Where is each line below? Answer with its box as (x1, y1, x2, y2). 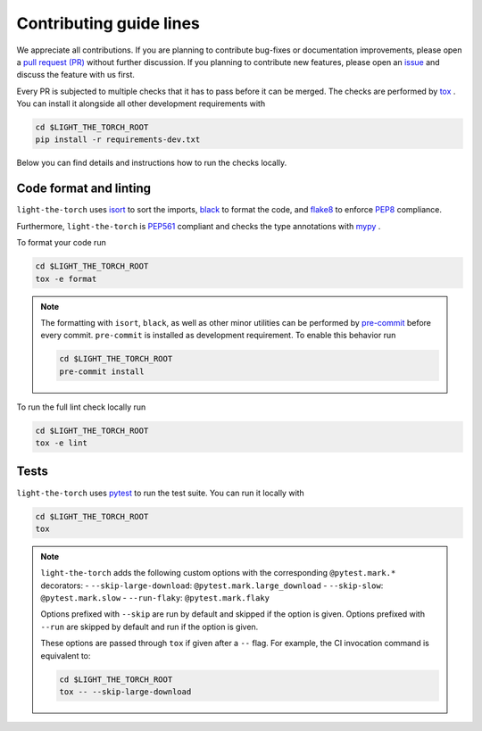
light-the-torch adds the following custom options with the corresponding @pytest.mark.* (40, 568, 396, 578)
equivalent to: (40, 650, 91, 660)
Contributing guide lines (16, 13, 201, 33)
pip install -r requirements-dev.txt (35, 135, 201, 145)
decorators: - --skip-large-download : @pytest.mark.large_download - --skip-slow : (40, 580, 384, 591)
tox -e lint (35, 438, 88, 448)
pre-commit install (59, 366, 145, 377)
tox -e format (35, 273, 97, 284)
